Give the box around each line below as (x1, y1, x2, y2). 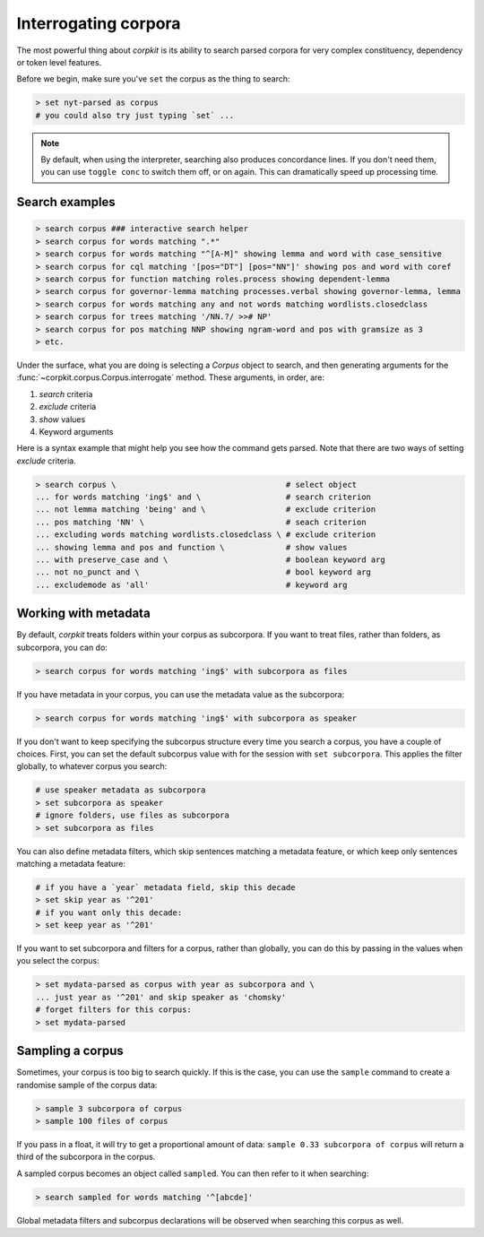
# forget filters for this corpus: (35, 1005, 192, 1015)
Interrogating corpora (16, 13, 181, 33)
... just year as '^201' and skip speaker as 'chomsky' (35, 991, 287, 1002)
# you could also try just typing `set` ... (35, 110, 235, 120)
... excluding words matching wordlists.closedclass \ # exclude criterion (35, 530, 376, 540)
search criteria (39, 388, 93, 399)
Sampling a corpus (16, 1043, 125, 1059)
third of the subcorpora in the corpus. (16, 1152, 156, 1163)
